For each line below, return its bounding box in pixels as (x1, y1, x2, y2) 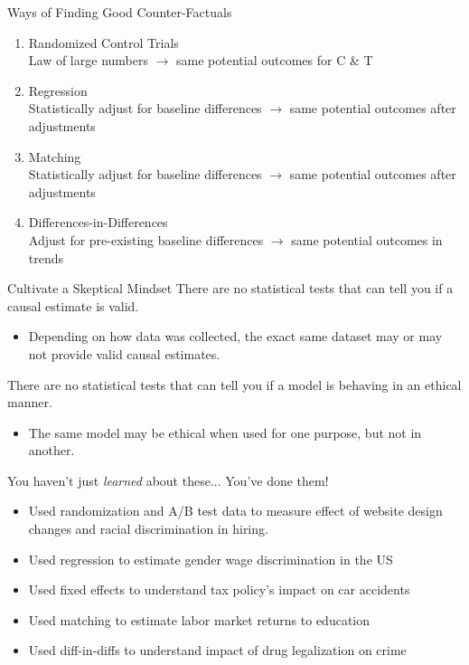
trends (28, 248, 64, 267)
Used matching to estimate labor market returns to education (28, 610, 370, 629)
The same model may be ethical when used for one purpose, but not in (28, 423, 422, 442)
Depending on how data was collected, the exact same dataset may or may (28, 327, 443, 346)
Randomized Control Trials (28, 33, 179, 52)
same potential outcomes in (291, 230, 443, 249)
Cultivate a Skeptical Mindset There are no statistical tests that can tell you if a (7, 279, 454, 298)
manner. (7, 393, 52, 412)
